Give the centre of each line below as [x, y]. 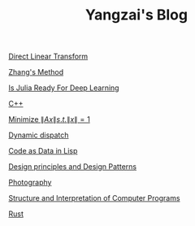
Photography [30, 183]
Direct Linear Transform [48, 57]
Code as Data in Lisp [43, 151]
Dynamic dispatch [39, 135]
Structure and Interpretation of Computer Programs [94, 198]
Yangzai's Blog [136, 15]
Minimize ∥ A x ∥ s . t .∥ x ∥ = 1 [50, 120]
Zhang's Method [36, 72]
